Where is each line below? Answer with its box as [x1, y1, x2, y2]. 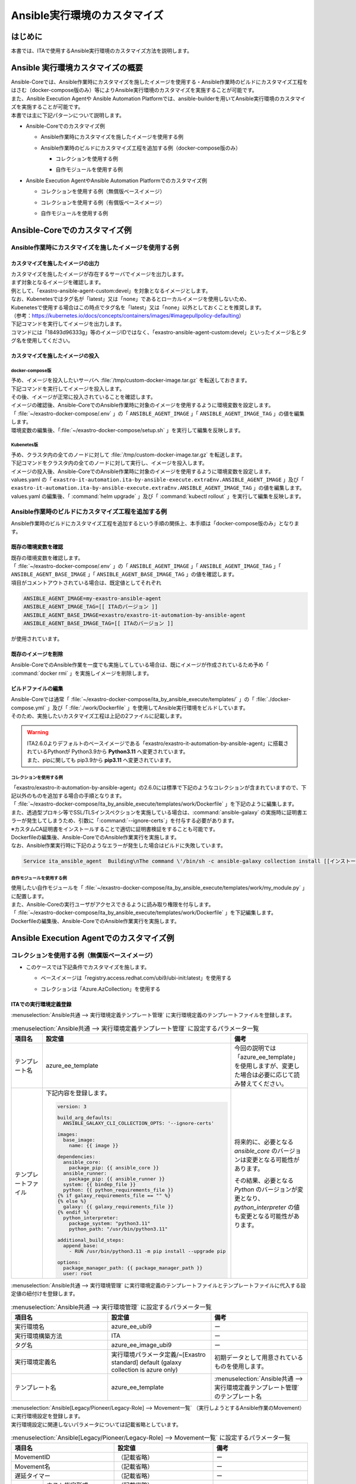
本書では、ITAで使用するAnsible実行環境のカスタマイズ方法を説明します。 [11, 47, 193, 55]
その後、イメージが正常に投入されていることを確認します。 [11, 394, 156, 401]
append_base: [63, 1242, 98, 1249]
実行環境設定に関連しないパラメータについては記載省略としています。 [11, 1420, 182, 1428]
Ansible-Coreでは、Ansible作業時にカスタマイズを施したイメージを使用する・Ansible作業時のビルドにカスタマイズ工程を [11, 78, 308, 85]
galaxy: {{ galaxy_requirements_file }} [63, 1203, 174, 1210]
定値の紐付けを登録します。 [11, 1290, 78, 1297]
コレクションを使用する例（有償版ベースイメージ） [40, 199, 166, 206]
